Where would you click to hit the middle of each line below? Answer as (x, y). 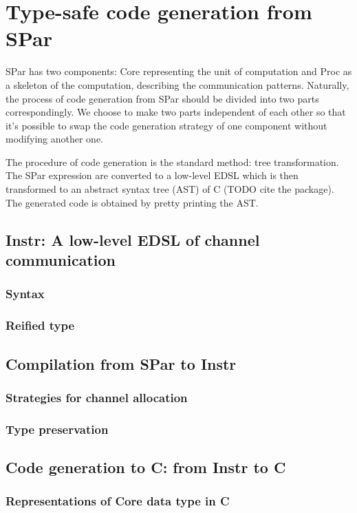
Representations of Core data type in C (118, 501)
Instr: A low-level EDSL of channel (133, 239)
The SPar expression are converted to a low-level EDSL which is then (152, 175)
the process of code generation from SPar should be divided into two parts (162, 98)
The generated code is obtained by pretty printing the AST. (132, 202)
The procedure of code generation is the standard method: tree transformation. (172, 161)
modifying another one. (55, 139)
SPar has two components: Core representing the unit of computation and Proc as (179, 71)
